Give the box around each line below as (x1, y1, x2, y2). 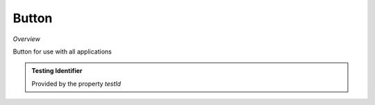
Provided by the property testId (31, 79, 122, 88)
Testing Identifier (31, 67, 83, 75)
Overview (12, 35, 41, 43)
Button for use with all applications (12, 47, 112, 56)
